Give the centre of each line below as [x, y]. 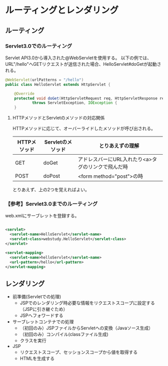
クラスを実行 [33, 341]
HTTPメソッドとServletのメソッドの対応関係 [58, 118]
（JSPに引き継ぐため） [44, 309]
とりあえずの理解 [119, 146]
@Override [24, 93]
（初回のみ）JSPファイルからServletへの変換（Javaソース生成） [86, 328]
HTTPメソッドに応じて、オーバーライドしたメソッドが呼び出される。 [84, 129]
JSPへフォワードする [41, 316]
